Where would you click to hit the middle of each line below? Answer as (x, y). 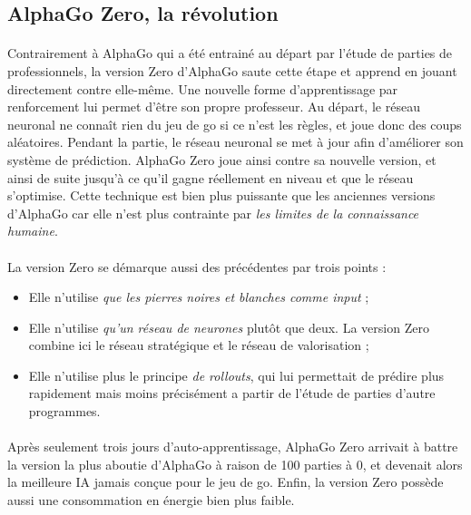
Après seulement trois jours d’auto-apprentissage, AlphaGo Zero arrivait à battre (233, 447)
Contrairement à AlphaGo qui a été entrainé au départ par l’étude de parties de (230, 53)
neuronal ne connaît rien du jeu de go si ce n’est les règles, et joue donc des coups (235, 124)
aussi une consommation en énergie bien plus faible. (151, 500)
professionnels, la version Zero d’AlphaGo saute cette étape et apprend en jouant (232, 70)
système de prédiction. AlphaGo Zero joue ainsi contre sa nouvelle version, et (222, 159)
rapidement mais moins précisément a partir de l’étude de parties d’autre (232, 393)
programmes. (64, 411)
